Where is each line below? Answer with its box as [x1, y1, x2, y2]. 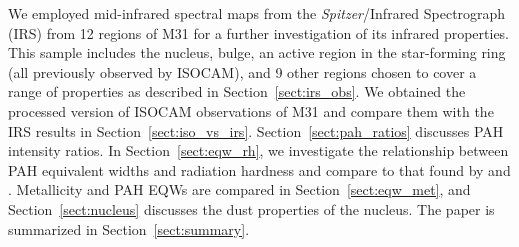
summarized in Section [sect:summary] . [8, 218, 250, 239]
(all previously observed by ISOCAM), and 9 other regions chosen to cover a [8, 61, 477, 82]
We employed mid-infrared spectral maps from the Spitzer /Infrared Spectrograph [8, 3, 506, 23]
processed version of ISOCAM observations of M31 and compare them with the [8, 100, 494, 121]
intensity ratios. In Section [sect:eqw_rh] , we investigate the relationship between [8, 140, 509, 161]
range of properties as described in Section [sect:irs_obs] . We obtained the [8, 81, 466, 102]
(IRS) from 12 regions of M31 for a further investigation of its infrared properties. [8, 22, 510, 43]
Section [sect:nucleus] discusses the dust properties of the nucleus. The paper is [8, 198, 495, 219]
